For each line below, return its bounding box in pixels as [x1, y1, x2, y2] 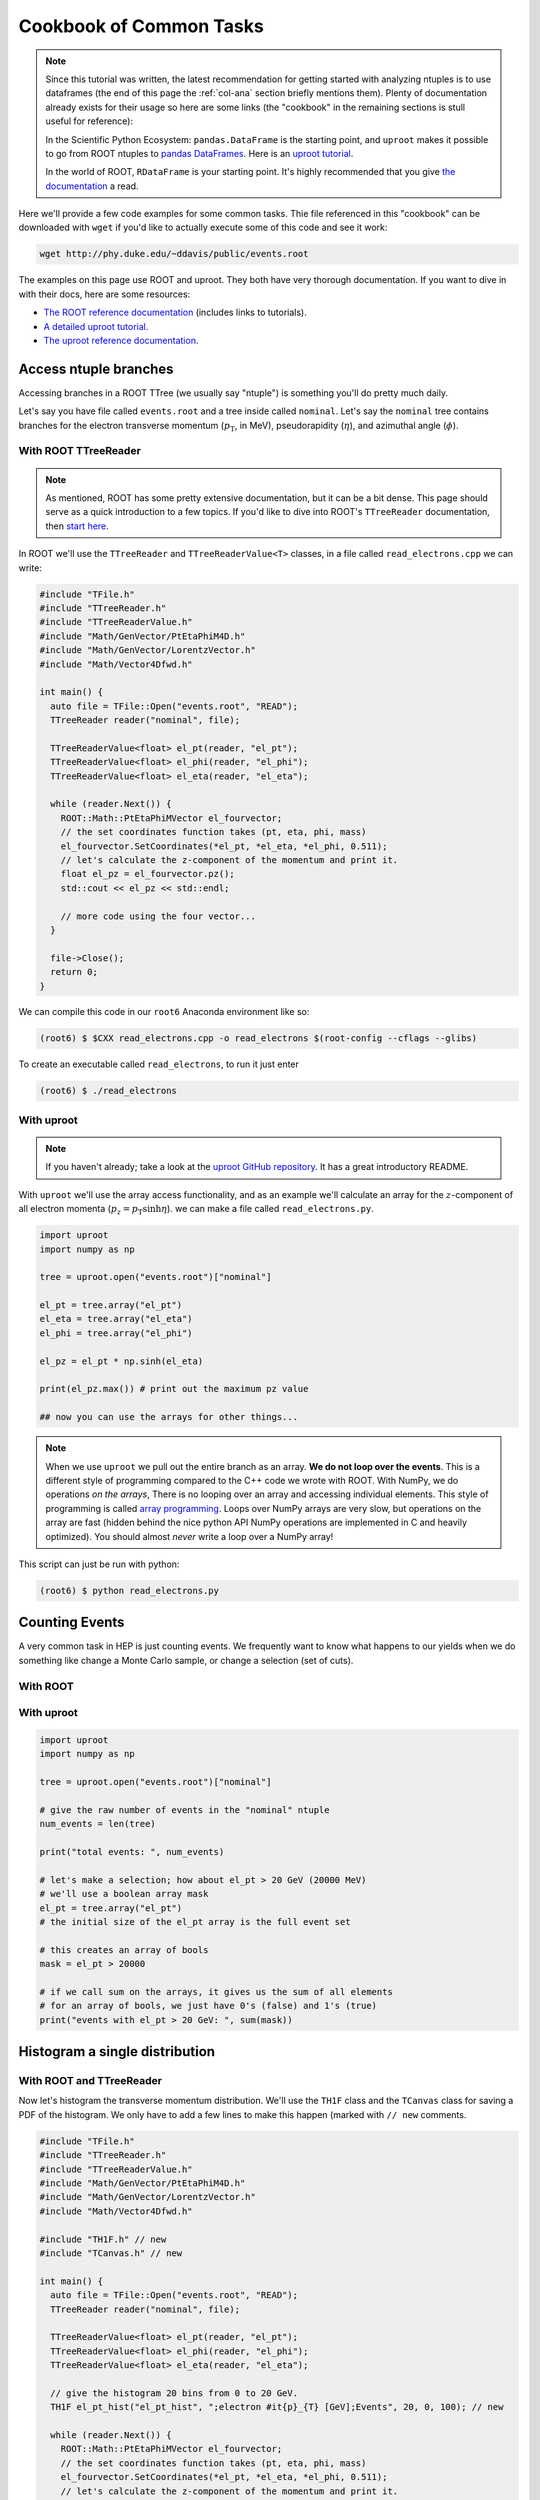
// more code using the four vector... [60, 910, 257, 922]
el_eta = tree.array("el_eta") [39, 1313, 194, 1325]
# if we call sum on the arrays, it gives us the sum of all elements [39, 1986, 394, 1997]
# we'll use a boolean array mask [39, 1888, 209, 1900]
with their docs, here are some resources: [18, 288, 191, 300]
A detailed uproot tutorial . [43, 320, 149, 332]
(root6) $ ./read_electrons [39, 1085, 177, 1097]
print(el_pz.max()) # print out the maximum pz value [39, 1383, 309, 1395]
